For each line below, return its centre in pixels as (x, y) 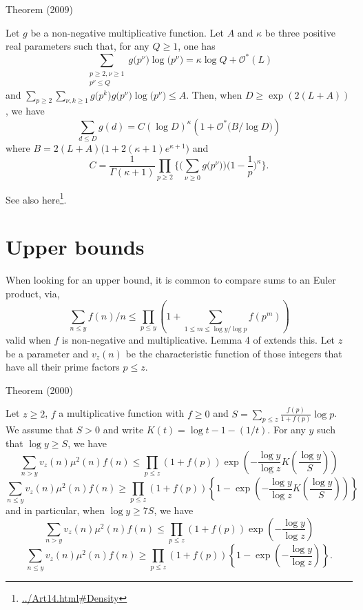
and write (123, 430)
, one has (197, 46)
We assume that (40, 430)
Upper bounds (75, 247)
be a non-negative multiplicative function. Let (127, 32)
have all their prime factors (63, 367)
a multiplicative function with (122, 413)
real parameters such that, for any (77, 46)
